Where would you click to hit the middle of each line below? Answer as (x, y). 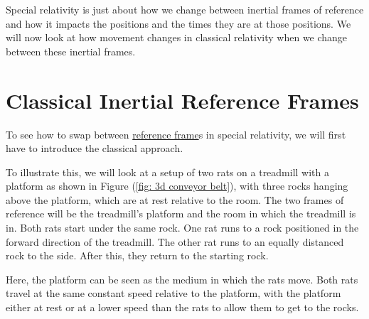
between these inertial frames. (71, 51)
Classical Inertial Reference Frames (182, 100)
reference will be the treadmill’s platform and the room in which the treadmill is (181, 213)
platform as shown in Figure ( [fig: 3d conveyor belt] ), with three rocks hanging (177, 186)
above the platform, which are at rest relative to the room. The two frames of (175, 199)
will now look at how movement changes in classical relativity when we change (177, 37)
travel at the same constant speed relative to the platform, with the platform (173, 293)
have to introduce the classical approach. (95, 148)
